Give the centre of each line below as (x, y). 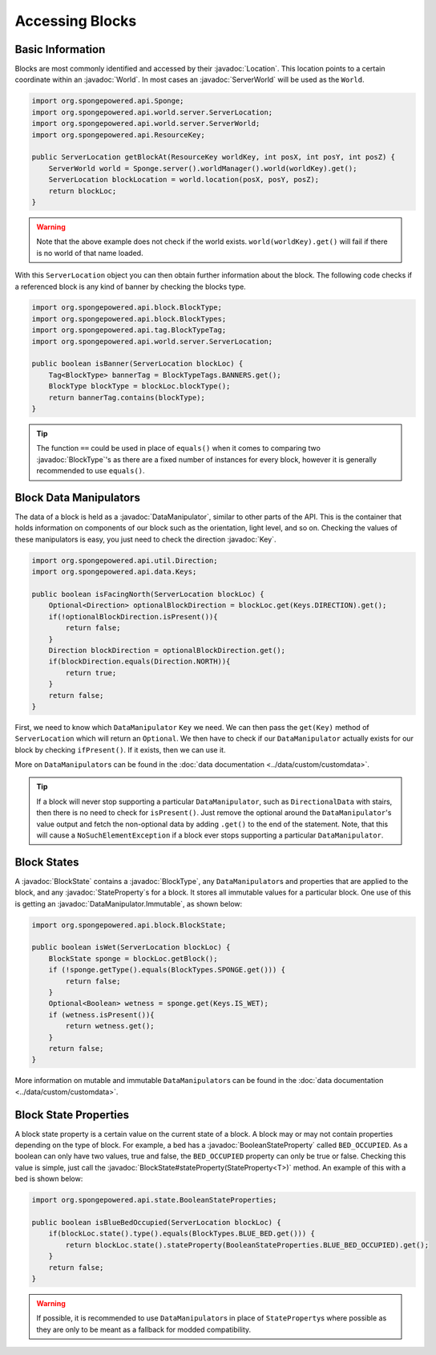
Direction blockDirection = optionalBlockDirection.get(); (167, 650)
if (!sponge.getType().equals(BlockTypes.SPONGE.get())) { (167, 970)
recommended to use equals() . (91, 471)
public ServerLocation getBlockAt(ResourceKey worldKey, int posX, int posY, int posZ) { (214, 157)
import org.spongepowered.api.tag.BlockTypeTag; (129, 330)
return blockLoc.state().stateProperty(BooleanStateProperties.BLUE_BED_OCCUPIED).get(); (247, 1245)
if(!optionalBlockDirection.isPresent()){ (133, 617)
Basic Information (60, 49)
